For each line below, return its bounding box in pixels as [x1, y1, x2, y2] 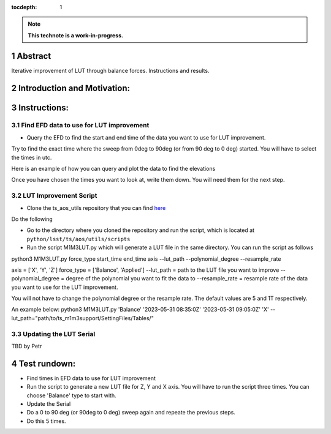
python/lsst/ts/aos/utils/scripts [26, 236, 131, 242]
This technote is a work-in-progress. [28, 31, 124, 39]
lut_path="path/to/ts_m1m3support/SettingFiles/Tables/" [11, 314, 154, 321]
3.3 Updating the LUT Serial [11, 329, 96, 338]
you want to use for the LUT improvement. [11, 283, 118, 291]
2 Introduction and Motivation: [11, 83, 130, 93]
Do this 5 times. [26, 417, 67, 425]
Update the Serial [26, 400, 71, 408]
